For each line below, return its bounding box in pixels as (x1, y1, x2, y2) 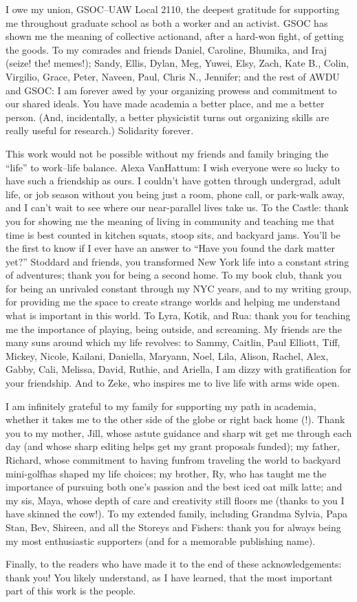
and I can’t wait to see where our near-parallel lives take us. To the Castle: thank (6, 200, 349, 215)
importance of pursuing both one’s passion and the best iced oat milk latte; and (6, 480, 343, 494)
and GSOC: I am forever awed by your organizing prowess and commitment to (6, 83, 337, 97)
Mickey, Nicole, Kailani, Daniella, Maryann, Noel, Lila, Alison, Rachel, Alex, (6, 348, 329, 363)
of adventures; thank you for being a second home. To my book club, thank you (6, 268, 342, 282)
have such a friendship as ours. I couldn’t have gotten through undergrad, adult (6, 173, 341, 188)
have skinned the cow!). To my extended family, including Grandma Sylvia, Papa (6, 506, 348, 521)
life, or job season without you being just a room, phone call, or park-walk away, (6, 186, 345, 201)
